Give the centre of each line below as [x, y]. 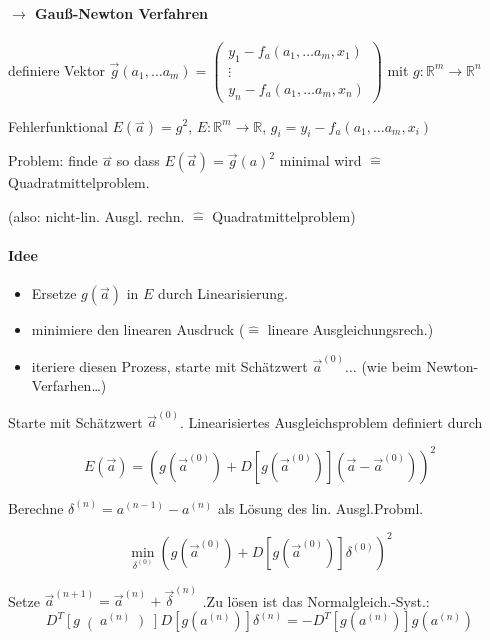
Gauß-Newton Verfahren [121, 12]
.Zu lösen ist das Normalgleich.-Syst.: [316, 600]
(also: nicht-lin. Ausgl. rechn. [96, 215]
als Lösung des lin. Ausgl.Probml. [320, 507]
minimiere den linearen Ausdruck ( [138, 329]
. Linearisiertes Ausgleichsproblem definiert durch [331, 421]
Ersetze [54, 293]
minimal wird [320, 160]
